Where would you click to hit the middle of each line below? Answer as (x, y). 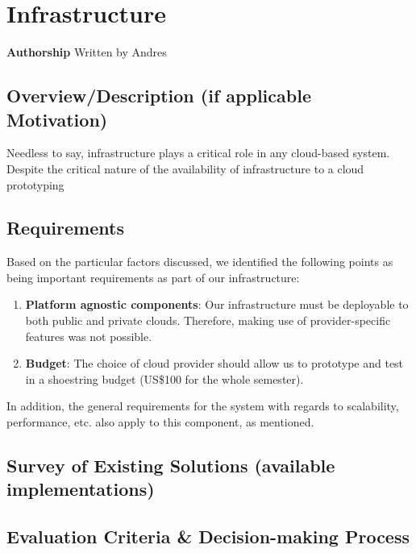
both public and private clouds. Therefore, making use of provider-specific (208, 320)
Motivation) (57, 119)
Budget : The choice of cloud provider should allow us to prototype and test (214, 363)
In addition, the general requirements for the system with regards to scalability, (203, 406)
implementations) (81, 489)
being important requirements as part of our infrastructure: (153, 277)
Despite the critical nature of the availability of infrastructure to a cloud (185, 168)
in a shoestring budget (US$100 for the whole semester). (164, 378)
